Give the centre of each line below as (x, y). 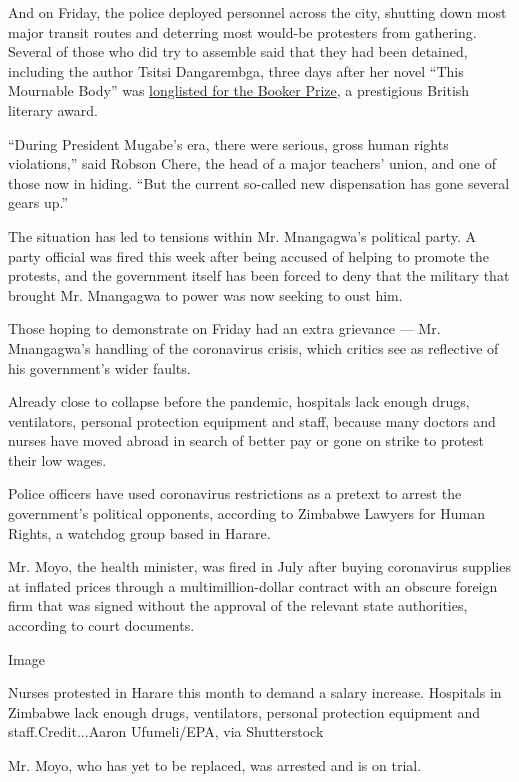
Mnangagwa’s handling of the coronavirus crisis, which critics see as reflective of (253, 347)
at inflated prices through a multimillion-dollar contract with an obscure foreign (253, 585)
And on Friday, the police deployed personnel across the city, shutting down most (257, 12)
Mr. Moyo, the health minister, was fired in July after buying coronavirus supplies (259, 566)
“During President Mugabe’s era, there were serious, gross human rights (228, 143)
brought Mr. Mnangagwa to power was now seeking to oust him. (205, 294)
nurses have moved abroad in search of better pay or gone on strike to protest (246, 440)
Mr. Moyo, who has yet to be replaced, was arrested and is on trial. (215, 765)
